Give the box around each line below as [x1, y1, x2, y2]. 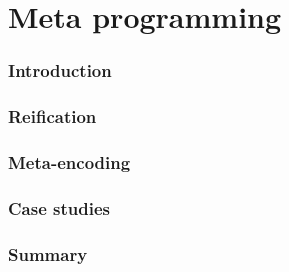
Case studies [8, 195, 110, 220]
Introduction [8, 58, 112, 83]
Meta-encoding [8, 149, 131, 174]
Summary [8, 241, 88, 266]
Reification [8, 104, 97, 129]
